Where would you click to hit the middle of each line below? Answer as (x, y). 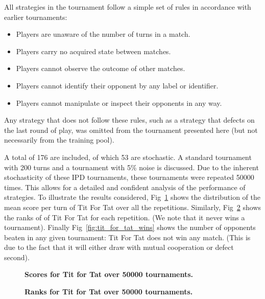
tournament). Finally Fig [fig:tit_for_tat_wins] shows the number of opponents (130, 227)
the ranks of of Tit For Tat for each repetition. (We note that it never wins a (125, 217)
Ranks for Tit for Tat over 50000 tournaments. (109, 292)
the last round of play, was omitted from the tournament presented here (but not (131, 130)
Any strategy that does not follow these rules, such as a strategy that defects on (129, 120)
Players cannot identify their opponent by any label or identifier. (117, 85)
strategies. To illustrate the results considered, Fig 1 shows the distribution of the (132, 197)
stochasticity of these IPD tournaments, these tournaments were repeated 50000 (129, 177)
